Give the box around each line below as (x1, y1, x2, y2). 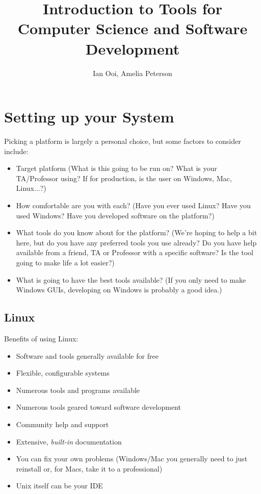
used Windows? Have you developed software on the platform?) (16, 210, 215, 220)
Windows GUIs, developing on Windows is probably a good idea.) (16, 284, 222, 295)
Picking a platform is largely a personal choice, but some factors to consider (4, 136, 241, 146)
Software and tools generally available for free (16, 350, 159, 361)
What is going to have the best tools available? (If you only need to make (16, 274, 246, 285)
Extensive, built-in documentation (16, 436, 122, 447)
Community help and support (16, 418, 109, 429)
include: (4, 145, 29, 156)
